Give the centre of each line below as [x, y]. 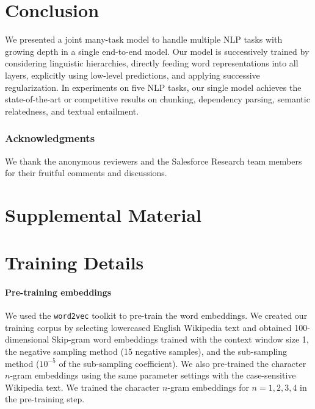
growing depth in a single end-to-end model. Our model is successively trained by [157, 51]
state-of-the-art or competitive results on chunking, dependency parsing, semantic [157, 99]
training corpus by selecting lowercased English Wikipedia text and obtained [148, 327]
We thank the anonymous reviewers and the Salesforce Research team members [154, 161]
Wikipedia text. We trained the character [82, 387]
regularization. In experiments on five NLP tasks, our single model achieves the [153, 87]
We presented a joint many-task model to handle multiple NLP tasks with [144, 39]
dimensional [27, 339]
